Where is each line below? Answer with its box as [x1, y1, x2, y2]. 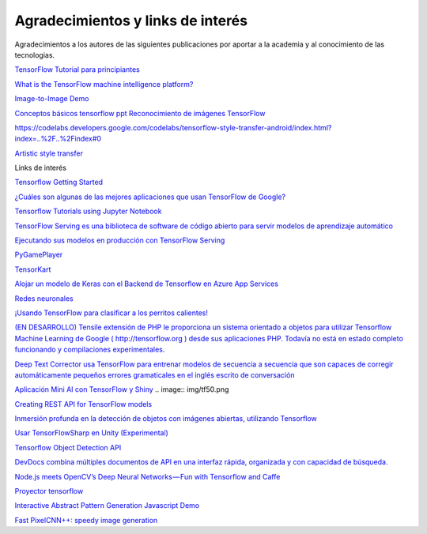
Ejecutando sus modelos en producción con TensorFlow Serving [14, 235, 225, 245]
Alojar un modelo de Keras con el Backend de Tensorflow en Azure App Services [14, 279, 278, 288]
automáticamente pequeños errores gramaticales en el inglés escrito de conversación [14, 370, 295, 379]
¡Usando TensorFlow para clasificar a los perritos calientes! [14, 308, 209, 318]
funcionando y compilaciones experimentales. [14, 344, 165, 355]
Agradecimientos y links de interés [14, 12, 248, 29]
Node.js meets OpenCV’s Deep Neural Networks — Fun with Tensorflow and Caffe [14, 472, 281, 481]
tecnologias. [14, 50, 55, 59]
